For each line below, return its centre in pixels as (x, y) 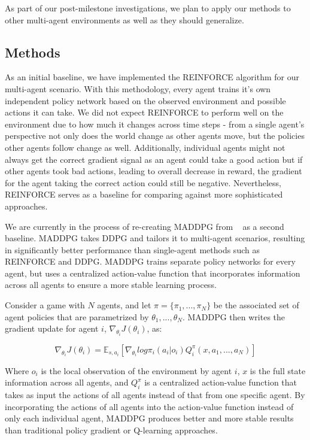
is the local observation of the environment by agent (136, 370)
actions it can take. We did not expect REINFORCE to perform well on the (144, 112)
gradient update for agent (52, 328)
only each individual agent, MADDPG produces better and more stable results (149, 418)
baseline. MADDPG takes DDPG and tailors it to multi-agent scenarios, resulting (155, 238)
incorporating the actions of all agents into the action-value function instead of (149, 406)
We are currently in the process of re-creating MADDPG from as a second (145, 226)
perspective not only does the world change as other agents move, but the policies (155, 136)
